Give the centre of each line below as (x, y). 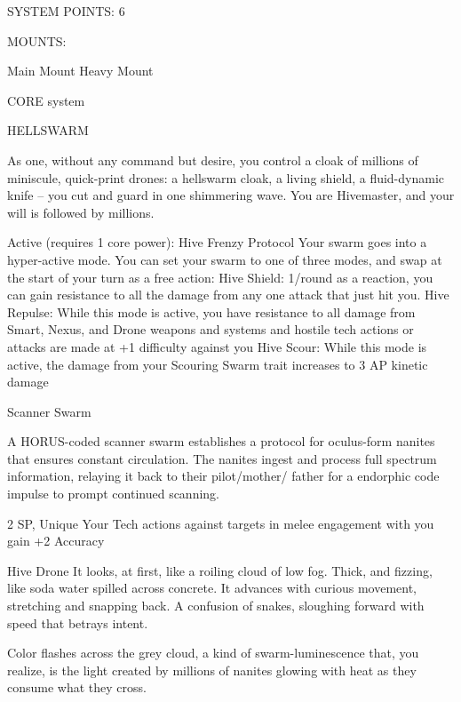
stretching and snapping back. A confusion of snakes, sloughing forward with (216, 606)
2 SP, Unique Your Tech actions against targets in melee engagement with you (221, 523)
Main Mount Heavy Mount (80, 71)
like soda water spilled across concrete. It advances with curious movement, (212, 588)
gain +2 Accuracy (56, 541)
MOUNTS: (37, 40)
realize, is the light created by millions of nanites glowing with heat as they (212, 670)
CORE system (46, 100)
